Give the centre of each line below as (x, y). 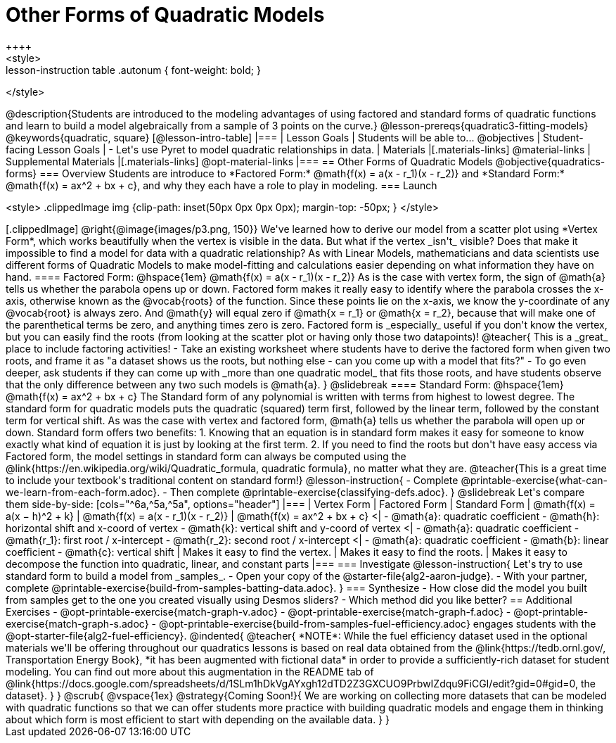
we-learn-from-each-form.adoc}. (83, 492)
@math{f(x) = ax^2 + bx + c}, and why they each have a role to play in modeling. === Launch (222, 185)
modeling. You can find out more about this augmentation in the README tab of (190, 671)
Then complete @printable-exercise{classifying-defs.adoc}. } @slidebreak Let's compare (377, 492)
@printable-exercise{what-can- (534, 480)
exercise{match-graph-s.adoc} (77, 623)
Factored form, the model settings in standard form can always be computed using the (206, 456)
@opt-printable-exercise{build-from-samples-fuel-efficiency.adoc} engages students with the (377, 623)
